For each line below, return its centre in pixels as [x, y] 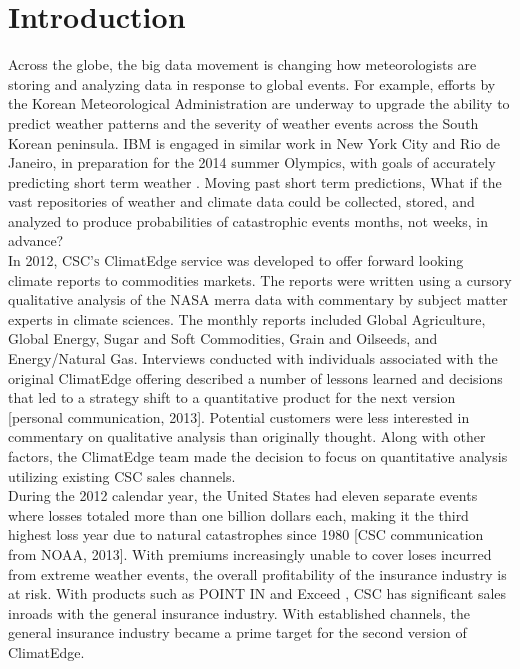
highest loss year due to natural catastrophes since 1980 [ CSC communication [246, 534]
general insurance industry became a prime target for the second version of [237, 632]
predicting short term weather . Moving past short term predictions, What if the [255, 181]
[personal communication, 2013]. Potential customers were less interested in [239, 416]
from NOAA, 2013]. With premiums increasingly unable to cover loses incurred [250, 553]
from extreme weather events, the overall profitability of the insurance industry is [257, 573]
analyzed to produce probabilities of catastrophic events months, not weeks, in [248, 220]
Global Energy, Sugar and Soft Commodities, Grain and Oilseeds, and [223, 338]
